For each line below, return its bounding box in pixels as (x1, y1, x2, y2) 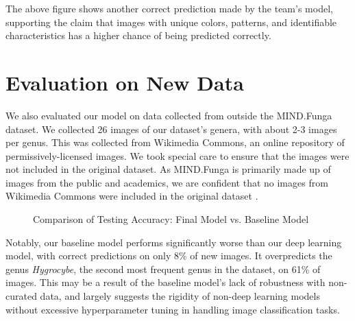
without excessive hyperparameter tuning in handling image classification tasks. (5, 302, 340, 316)
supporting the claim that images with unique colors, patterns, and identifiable (5, 14, 337, 29)
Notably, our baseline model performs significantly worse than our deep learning (5, 235, 342, 249)
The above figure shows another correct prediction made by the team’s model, (5, 1, 333, 15)
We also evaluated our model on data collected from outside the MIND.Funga (5, 108, 332, 122)
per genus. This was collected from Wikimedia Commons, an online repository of (5, 135, 345, 150)
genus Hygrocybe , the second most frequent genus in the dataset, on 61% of (5, 261, 321, 276)
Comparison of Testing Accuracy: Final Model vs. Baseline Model (33, 212, 309, 226)
